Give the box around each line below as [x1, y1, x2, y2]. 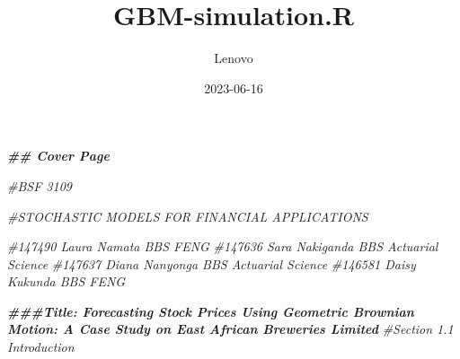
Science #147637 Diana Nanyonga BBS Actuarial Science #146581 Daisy [7, 254, 416, 273]
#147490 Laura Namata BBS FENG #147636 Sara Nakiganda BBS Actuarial [7, 237, 438, 256]
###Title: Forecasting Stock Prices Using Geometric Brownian [7, 302, 414, 320]
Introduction [7, 337, 75, 356]
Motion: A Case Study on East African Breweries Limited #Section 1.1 [7, 320, 454, 338]
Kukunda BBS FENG [7, 272, 126, 291]
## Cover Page [7, 146, 110, 165]
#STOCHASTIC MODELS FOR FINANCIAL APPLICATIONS [7, 206, 368, 225]
